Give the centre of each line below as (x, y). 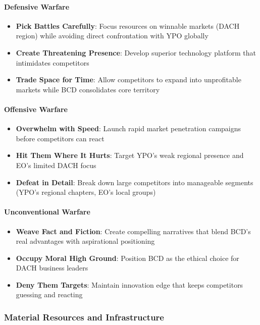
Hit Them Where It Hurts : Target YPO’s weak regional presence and (130, 155)
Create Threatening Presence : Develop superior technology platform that (136, 52)
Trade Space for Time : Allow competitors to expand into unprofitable (128, 79)
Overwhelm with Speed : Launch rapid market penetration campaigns (128, 128)
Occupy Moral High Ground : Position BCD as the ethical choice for (127, 258)
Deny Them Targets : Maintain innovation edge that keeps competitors (129, 284)
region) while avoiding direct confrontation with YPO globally (112, 36)
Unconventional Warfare (47, 212)
